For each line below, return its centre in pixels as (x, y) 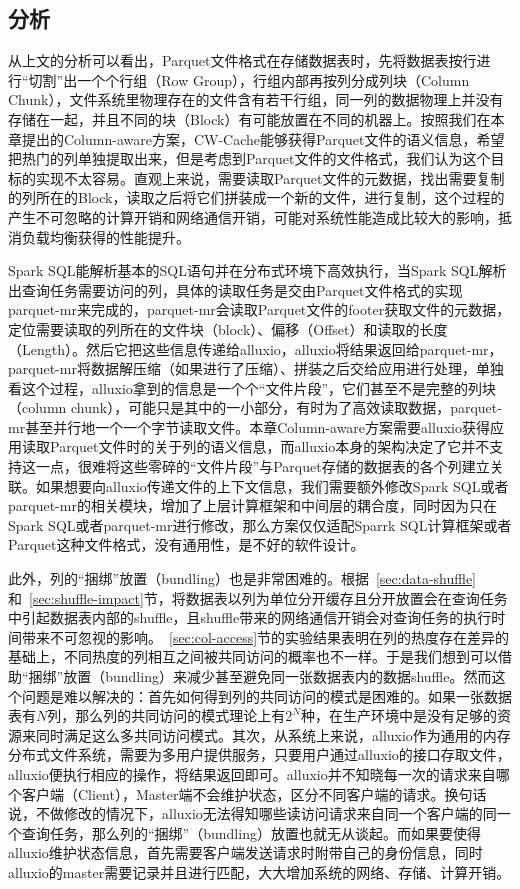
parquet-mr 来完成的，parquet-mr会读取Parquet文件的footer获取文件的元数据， (259, 309)
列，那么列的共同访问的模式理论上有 (166, 715)
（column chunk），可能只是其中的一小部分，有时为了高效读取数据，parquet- (255, 407)
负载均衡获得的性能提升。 (105, 236)
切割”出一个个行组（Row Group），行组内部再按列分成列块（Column (249, 79)
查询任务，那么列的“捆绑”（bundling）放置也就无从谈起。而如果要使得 (251, 832)
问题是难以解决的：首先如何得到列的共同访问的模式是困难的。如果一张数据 (266, 695)
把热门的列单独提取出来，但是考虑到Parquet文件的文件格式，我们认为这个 (249, 158)
